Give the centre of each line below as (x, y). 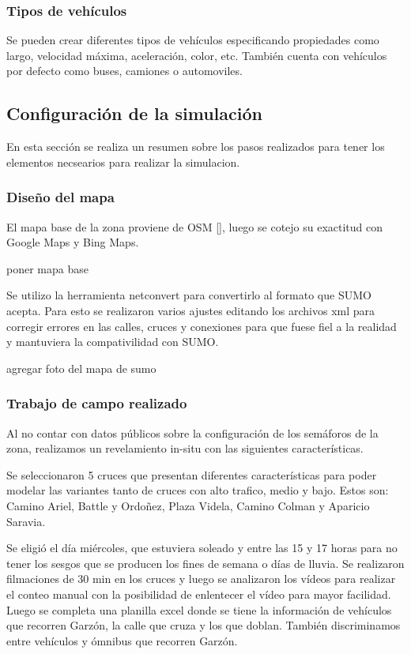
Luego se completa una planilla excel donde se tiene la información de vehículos (199, 609)
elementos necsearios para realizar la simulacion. (123, 162)
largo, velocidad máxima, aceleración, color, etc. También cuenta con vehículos (197, 55)
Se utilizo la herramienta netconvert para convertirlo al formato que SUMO (189, 295)
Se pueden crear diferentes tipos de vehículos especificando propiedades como (193, 40)
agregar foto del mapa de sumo (81, 368)
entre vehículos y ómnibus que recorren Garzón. (122, 640)
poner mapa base (47, 268)
